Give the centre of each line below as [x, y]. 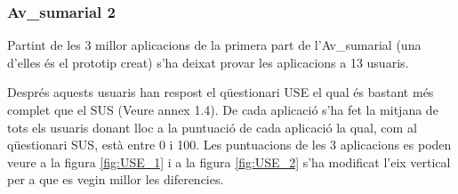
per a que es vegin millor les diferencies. [116, 179]
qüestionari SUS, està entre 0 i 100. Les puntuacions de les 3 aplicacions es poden [229, 145]
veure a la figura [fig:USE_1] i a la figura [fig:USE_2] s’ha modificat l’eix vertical [229, 162]
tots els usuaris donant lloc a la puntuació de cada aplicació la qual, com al [212, 127]
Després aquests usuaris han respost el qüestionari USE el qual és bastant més [221, 92]
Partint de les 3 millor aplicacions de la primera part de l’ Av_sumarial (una [214, 45]
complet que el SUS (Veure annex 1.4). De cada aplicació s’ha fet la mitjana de [223, 109]
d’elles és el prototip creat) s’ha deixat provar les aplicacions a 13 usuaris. [208, 62]
